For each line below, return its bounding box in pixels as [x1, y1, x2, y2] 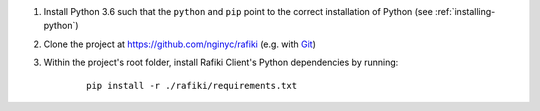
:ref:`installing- [435, 6, 496, 17]
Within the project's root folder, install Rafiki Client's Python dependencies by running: [43, 56, 399, 69]
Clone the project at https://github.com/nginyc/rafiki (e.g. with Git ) [43, 38, 317, 50]
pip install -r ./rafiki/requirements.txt [86, 80, 298, 91]
